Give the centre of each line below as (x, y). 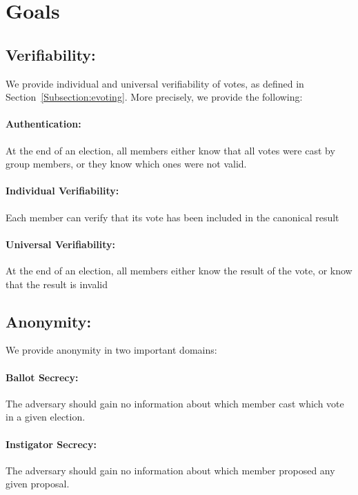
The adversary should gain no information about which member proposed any (170, 470)
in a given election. (46, 417)
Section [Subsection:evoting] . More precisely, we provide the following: (154, 97)
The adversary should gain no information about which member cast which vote (175, 403)
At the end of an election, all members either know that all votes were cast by (170, 150)
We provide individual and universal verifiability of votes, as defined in (155, 83)
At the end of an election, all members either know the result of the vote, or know (179, 270)
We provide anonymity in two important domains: (111, 350)
